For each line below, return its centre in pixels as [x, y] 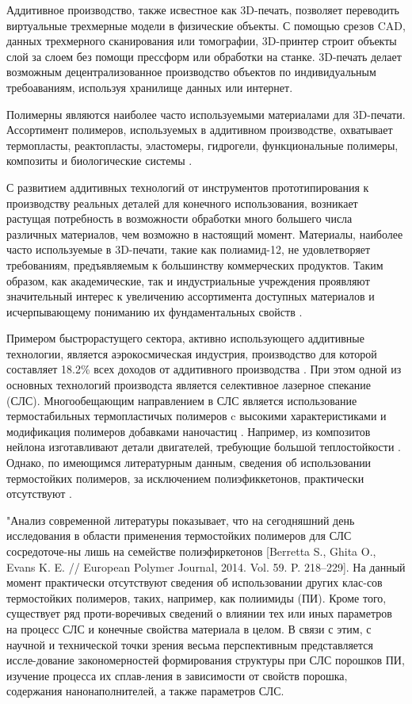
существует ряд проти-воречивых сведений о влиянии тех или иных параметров [199, 613]
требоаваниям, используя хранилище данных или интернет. [150, 87]
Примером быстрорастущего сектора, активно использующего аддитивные [185, 338]
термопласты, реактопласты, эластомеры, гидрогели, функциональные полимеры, [202, 145]
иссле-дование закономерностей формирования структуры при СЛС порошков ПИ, [206, 660]
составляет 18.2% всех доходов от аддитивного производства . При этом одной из [204, 369]
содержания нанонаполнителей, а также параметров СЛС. [145, 691]
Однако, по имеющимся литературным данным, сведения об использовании [189, 463]
